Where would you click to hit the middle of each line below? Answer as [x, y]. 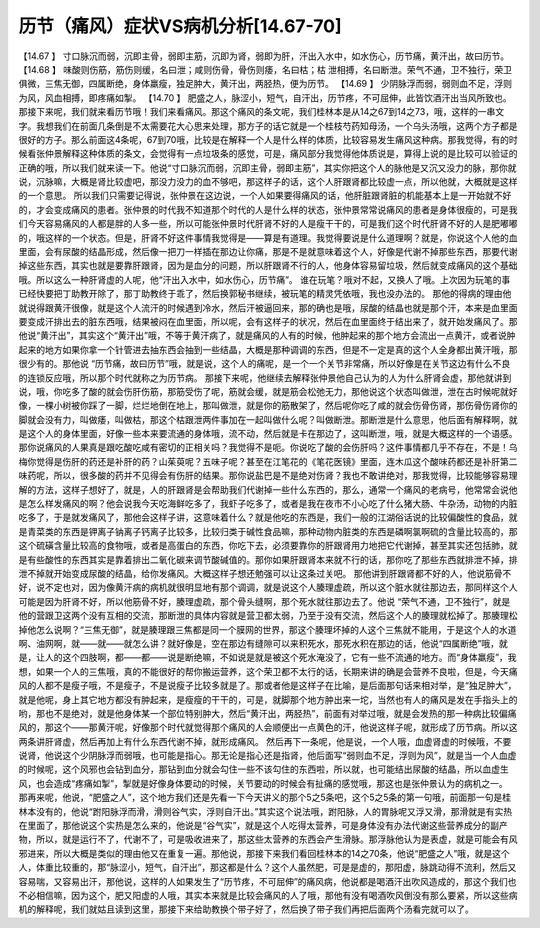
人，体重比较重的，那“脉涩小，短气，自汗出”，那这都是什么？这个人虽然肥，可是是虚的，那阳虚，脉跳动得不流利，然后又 [267, 867]
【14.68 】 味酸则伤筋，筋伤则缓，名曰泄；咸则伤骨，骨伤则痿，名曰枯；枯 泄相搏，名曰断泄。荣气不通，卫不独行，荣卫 [265, 69]
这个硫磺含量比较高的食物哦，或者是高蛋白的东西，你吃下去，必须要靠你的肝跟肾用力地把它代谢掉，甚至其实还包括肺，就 [268, 546]
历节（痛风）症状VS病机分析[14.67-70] [180, 26]
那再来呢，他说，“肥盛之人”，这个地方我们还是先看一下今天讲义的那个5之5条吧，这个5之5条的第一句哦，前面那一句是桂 [265, 797]
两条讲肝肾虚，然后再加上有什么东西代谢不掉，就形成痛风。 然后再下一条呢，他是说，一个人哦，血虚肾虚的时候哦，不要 [265, 741]
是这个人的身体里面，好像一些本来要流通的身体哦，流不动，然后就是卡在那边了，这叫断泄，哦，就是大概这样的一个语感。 [268, 434]
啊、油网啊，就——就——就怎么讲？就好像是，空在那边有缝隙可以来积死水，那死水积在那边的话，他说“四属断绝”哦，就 [263, 643]
